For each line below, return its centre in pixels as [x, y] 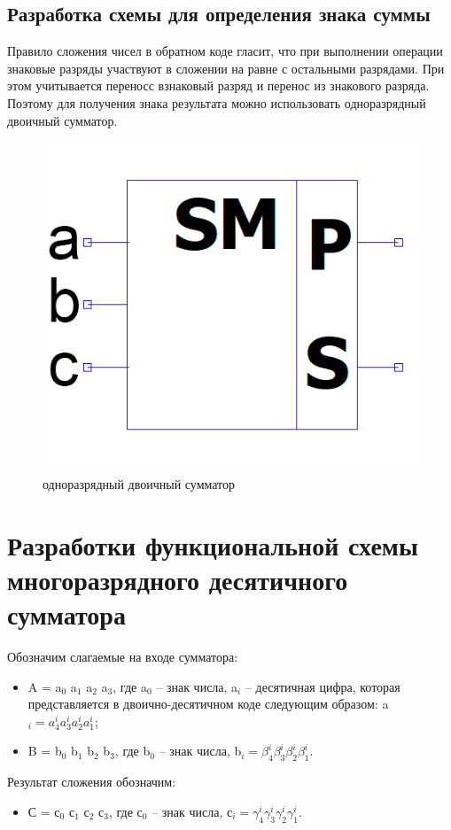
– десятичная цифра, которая [323, 686]
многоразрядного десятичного [178, 579]
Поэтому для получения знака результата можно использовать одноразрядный [217, 102]
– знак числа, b [200, 751]
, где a [130, 686]
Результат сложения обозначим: [92, 782]
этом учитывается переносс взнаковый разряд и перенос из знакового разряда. [218, 85]
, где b [132, 751]
